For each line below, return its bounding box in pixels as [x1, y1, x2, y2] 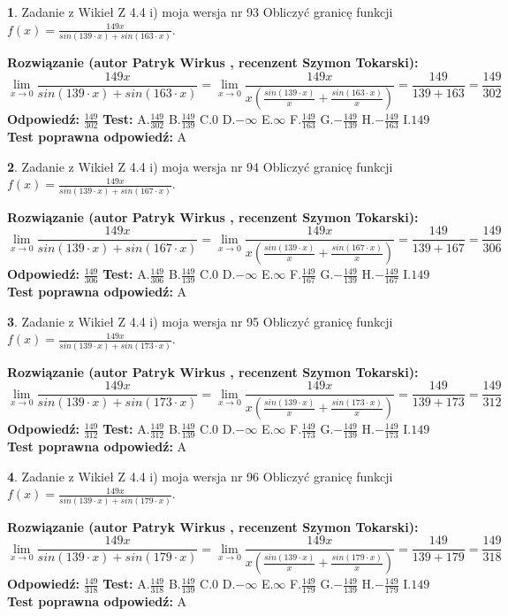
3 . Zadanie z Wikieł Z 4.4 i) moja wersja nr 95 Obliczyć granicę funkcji [7, 312, 393, 330]
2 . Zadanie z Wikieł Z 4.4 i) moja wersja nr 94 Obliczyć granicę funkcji [7, 157, 393, 175]
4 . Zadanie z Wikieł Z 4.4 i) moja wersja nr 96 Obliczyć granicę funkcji [7, 466, 393, 485]
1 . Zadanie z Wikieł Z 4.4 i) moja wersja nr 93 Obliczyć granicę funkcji [7, 3, 393, 20]
